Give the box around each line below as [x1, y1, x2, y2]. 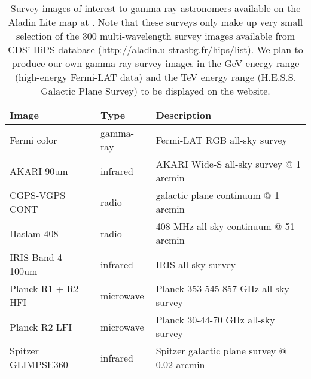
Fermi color [10, 132, 57, 147]
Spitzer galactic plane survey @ [155, 344, 287, 357]
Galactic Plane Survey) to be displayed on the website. [41, 84, 270, 98]
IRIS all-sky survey [155, 257, 236, 271]
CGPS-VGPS [10, 188, 66, 202]
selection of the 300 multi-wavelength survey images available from [16, 29, 295, 43]
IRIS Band [10, 250, 54, 264]
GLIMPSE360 [10, 357, 68, 371]
